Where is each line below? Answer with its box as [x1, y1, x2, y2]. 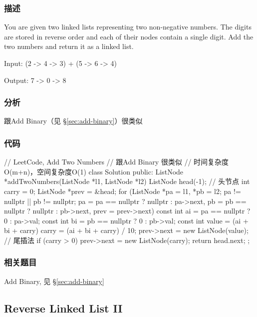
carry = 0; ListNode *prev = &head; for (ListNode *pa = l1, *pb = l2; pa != [4, 186, 241, 196]
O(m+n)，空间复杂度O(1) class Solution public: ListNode [4, 166, 184, 176]
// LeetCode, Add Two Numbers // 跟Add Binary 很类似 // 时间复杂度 [4, 156, 229, 167]
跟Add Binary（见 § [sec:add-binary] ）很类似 [4, 115, 143, 126]
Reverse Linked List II [4, 300, 123, 315]
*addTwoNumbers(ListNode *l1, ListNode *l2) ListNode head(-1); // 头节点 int [4, 176, 250, 186]
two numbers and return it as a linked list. [4, 41, 134, 51]
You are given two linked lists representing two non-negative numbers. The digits [4, 21, 252, 32]
